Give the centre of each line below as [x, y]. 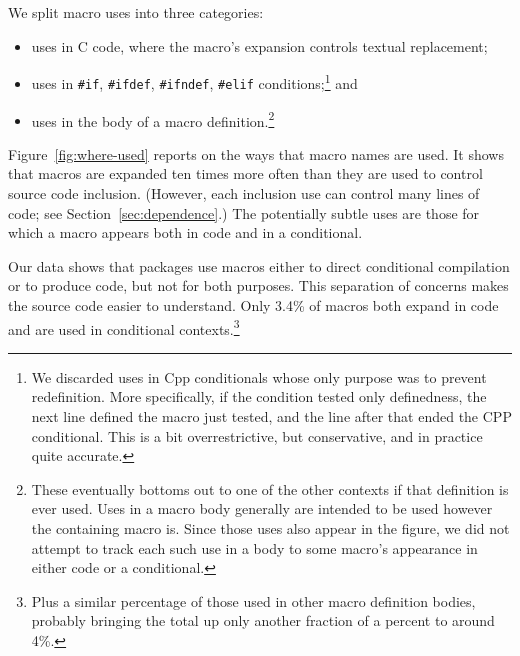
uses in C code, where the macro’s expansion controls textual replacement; [259, 45]
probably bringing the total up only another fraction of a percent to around [263, 620]
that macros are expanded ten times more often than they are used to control [245, 173]
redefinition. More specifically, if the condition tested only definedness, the [259, 396]
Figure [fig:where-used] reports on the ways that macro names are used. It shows [256, 153]
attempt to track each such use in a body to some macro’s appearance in [254, 547]
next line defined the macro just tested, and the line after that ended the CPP [271, 415]
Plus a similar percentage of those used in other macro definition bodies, [253, 600]
